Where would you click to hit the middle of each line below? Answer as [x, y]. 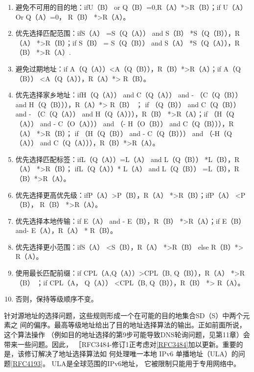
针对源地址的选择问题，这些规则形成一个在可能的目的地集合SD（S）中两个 [124, 315]
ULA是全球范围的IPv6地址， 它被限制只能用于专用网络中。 [146, 363]
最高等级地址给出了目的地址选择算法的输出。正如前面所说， [150, 325]
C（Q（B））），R [208, 123]
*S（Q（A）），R [215, 42]
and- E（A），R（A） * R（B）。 [66, 230]
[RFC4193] [27, 363]
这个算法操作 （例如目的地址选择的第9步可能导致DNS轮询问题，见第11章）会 [127, 335]
